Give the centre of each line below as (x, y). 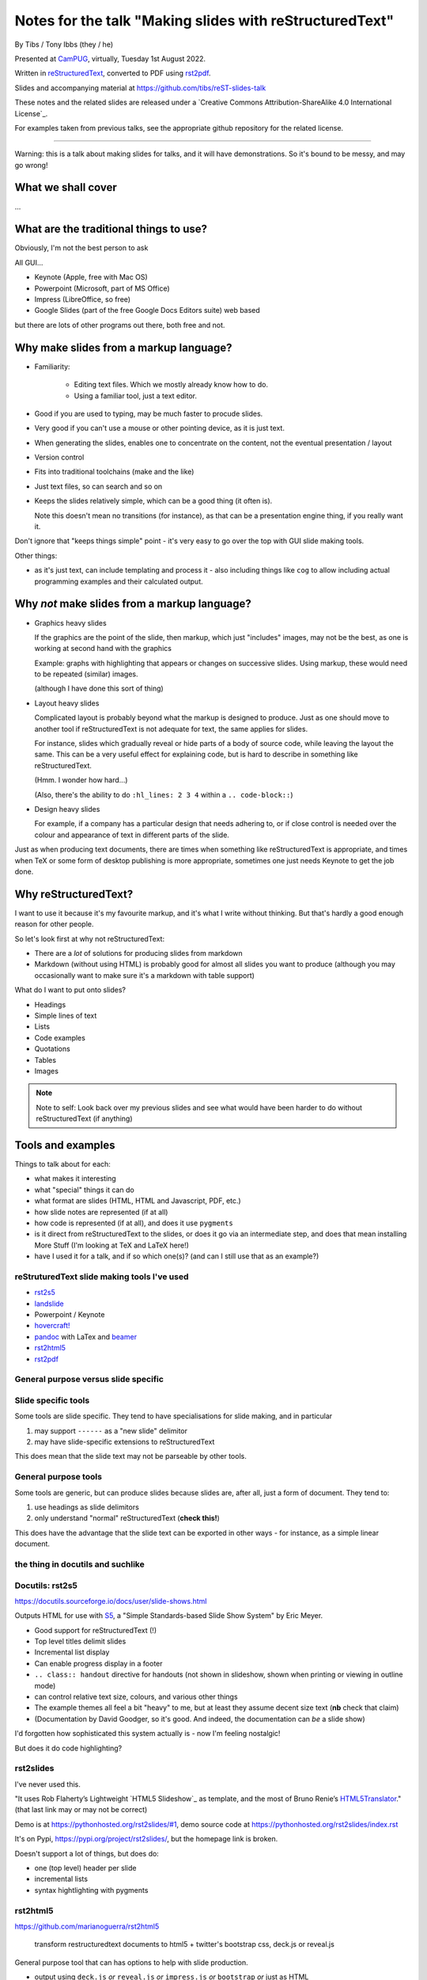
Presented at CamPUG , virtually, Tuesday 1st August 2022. (110, 59)
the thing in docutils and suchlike (80, 1564)
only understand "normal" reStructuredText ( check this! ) (127, 1518)
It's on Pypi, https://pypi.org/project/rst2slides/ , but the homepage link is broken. (146, 1839)
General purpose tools (59, 1477)
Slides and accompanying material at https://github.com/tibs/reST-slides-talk (140, 88)
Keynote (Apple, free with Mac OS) (91, 277)
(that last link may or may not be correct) (81, 1810)
